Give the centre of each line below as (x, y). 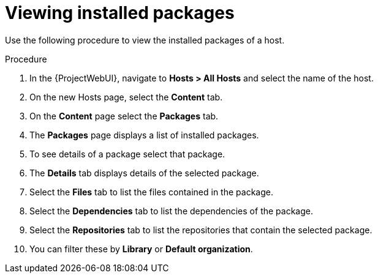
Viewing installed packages (120, 13)
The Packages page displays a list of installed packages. (144, 135)
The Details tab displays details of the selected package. (144, 173)
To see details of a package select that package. (127, 154)
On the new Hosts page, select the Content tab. (126, 97)
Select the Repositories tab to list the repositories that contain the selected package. (201, 230)
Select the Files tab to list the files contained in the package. (151, 192)
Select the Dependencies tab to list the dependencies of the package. (171, 211)
